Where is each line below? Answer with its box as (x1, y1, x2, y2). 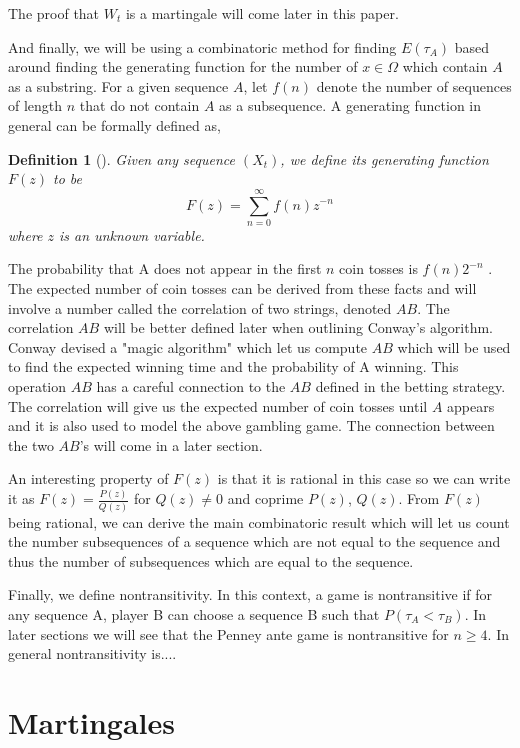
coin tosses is (339, 258, 418, 279)
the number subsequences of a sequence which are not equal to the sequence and (8, 531, 501, 552)
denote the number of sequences (316, 75, 512, 96)
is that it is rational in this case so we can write (217, 468, 511, 489)
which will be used (397, 336, 511, 357)
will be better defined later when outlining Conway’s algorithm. (103, 317, 494, 338)
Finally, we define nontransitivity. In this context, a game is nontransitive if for (8, 584, 493, 605)
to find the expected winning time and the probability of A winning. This (8, 356, 459, 377)
